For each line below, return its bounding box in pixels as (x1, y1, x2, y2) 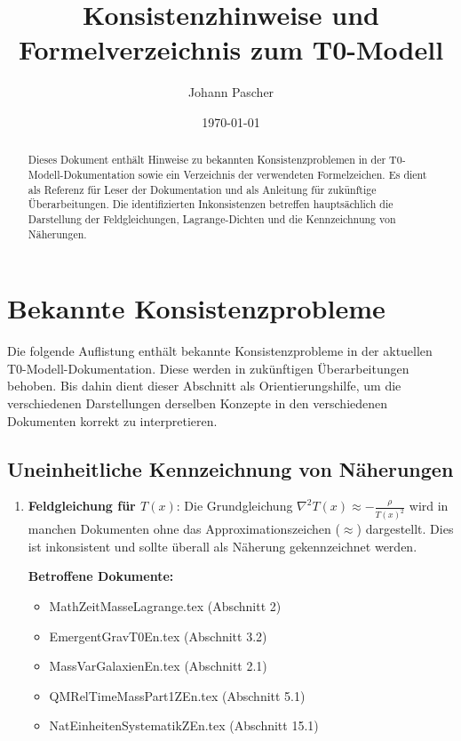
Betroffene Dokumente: (28, 567, 174, 585)
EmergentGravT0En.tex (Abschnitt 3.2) (49, 626, 267, 645)
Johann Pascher (187, 83, 274, 101)
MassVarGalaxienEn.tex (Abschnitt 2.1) (49, 656, 267, 675)
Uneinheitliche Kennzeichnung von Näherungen (7, 455, 454, 482)
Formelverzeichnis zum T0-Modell (18, 31, 444, 68)
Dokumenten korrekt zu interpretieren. (7, 411, 218, 430)
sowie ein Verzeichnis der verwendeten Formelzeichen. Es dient (138, 166, 427, 181)
